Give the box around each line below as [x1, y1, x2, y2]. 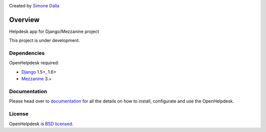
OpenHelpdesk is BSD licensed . [9, 121, 74, 127]
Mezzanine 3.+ [21, 76, 52, 82]
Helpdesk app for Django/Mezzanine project [9, 28, 100, 34]
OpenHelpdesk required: [9, 60, 59, 66]
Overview [9, 15, 40, 24]
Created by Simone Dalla [9, 3, 60, 8]
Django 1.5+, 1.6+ [21, 69, 57, 75]
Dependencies [9, 50, 45, 56]
